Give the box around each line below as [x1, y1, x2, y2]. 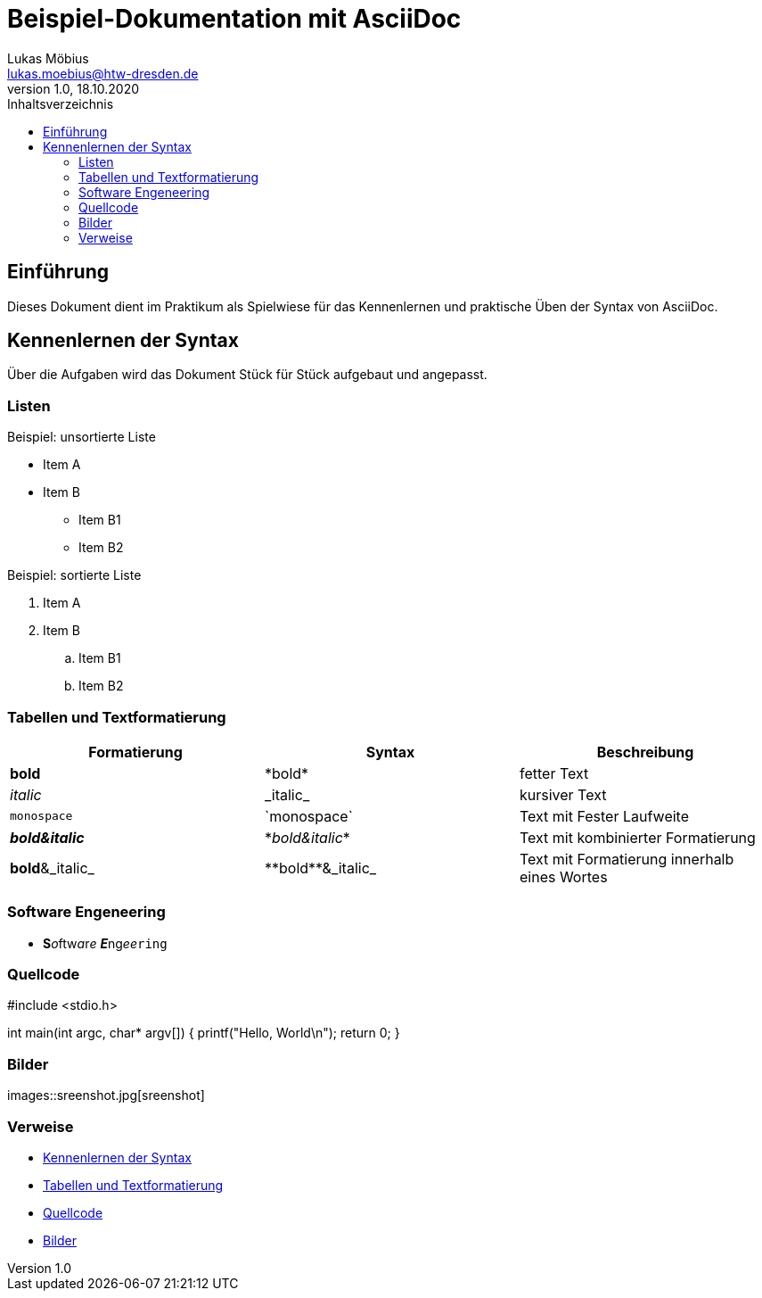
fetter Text [519, 764, 589, 782]
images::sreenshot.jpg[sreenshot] [7, 1087, 205, 1104]
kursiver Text [519, 785, 607, 804]
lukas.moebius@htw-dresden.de [7, 65, 199, 81]
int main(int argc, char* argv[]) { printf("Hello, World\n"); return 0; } [7, 1025, 400, 1041]
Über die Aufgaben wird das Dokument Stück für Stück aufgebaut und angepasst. [7, 367, 488, 383]
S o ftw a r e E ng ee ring [43, 935, 168, 951]
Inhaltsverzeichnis [7, 95, 114, 112]
